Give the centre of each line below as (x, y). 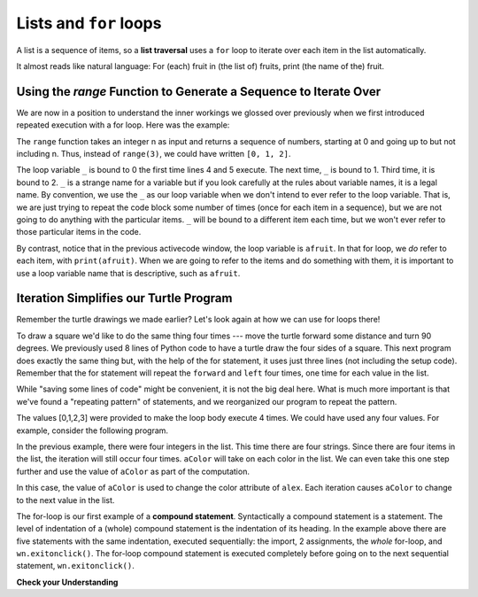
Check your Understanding (67, 582)
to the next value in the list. (66, 500)
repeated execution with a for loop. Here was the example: (123, 125)
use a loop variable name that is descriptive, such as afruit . (128, 273)
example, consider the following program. (92, 430)
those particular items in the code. (79, 232)
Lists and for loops (89, 23)
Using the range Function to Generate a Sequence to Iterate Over (199, 92)
